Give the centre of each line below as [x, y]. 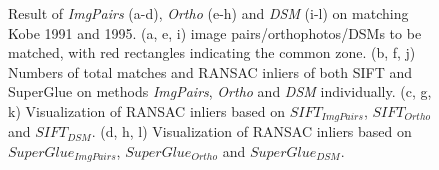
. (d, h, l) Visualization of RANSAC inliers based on [251, 131]
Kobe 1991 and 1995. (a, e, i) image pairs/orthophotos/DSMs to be [215, 32]
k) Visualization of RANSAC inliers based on [146, 110]
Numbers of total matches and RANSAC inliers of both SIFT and [210, 71]
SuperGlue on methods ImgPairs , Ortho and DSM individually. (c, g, [220, 91]
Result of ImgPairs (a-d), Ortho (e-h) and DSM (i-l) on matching [208, 13]
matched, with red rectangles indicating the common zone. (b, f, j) [212, 52]
